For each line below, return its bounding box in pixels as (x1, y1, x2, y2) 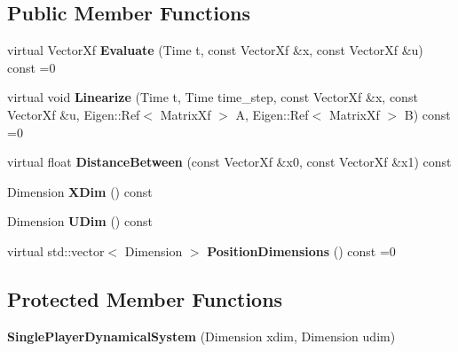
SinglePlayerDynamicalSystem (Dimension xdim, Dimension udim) (7, 326, 396, 345)
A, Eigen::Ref (235, 105, 309, 123)
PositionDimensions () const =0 (207, 241, 396, 260)
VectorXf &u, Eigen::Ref (7, 105, 140, 123)
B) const (404, 105, 451, 123)
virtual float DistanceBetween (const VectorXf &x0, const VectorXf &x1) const (7, 153, 452, 171)
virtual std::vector (7, 241, 105, 260)
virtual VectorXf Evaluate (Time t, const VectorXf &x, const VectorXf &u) (7, 41, 423, 59)
